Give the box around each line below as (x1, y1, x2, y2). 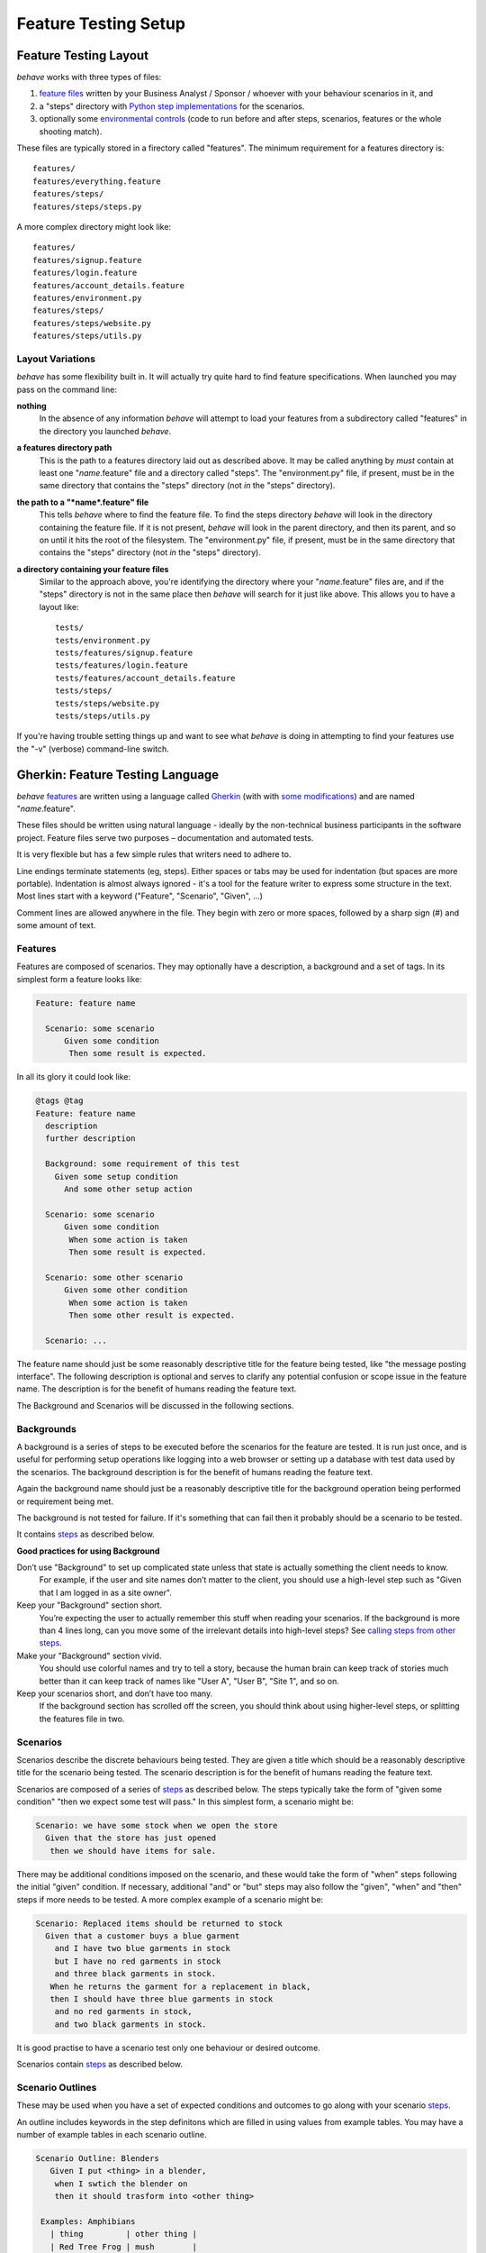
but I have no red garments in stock (54, 1956, 221, 1966)
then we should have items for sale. (49, 1846, 216, 1856)
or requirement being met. (16, 1496, 114, 1507)
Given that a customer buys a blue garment (45, 1931, 240, 1941)
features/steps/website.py (32, 318, 152, 328)
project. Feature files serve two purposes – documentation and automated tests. (16, 832, 314, 843)
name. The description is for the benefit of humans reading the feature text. (16, 1383, 297, 1394)
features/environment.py (32, 293, 142, 303)
